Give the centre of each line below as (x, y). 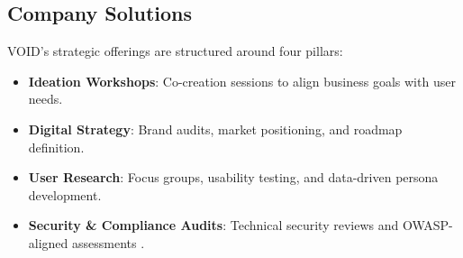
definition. (56, 147)
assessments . (109, 242)
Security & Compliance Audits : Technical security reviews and (213, 225)
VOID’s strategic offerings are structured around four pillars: (175, 51)
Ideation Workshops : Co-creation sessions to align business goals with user (242, 81)
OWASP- (427, 225)
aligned (48, 242)
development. (65, 194)
